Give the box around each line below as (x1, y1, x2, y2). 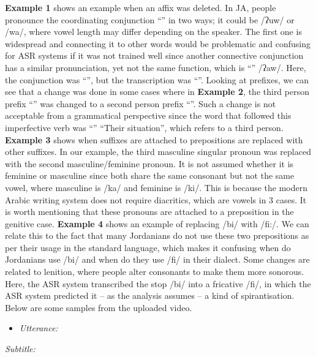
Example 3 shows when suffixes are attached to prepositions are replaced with (5, 133, 303, 146)
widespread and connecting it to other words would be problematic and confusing (5, 37, 310, 50)
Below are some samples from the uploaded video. (5, 301, 192, 314)
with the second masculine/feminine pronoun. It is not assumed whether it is (5, 157, 294, 170)
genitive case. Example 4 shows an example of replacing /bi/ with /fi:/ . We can (5, 217, 309, 230)
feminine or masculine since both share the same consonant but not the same (5, 169, 295, 182)
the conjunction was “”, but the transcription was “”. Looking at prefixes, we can (5, 73, 309, 86)
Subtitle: (5, 342, 36, 355)
